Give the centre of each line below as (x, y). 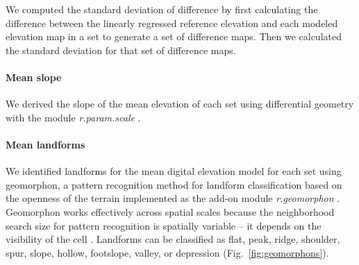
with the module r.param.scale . (73, 117)
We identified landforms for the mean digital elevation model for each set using (174, 171)
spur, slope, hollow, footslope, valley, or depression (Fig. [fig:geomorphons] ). (167, 252)
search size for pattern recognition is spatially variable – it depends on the (164, 225)
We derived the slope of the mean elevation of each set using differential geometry (180, 104)
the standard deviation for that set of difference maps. (121, 50)
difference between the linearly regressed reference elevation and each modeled (172, 23)
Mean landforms (45, 144)
